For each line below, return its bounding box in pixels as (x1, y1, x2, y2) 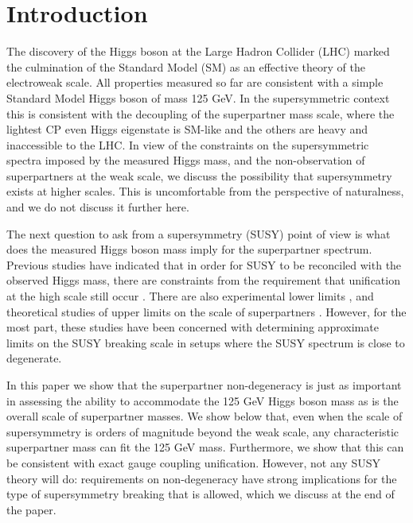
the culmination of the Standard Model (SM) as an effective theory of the (6, 58, 365, 75)
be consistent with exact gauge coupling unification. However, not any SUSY (6, 454, 380, 471)
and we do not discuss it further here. (6, 199, 189, 215)
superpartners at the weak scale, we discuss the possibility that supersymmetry (6, 167, 392, 184)
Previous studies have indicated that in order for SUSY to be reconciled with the (6, 256, 402, 273)
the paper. (6, 501, 56, 517)
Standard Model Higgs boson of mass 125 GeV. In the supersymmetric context (6, 89, 390, 106)
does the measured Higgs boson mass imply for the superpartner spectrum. (6, 241, 372, 258)
